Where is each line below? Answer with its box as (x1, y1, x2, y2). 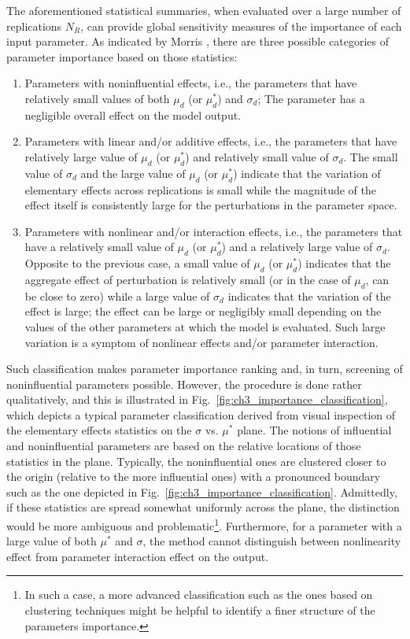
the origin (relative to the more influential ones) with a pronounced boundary (6, 468, 381, 485)
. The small (343, 148, 398, 164)
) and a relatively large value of (221, 238, 373, 255)
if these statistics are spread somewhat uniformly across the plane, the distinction (6, 499, 400, 515)
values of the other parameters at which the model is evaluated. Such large (24, 318, 386, 334)
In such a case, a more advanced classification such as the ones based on (24, 586, 373, 603)
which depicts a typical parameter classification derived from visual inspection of (6, 406, 396, 423)
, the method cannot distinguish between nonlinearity (142, 533, 401, 549)
